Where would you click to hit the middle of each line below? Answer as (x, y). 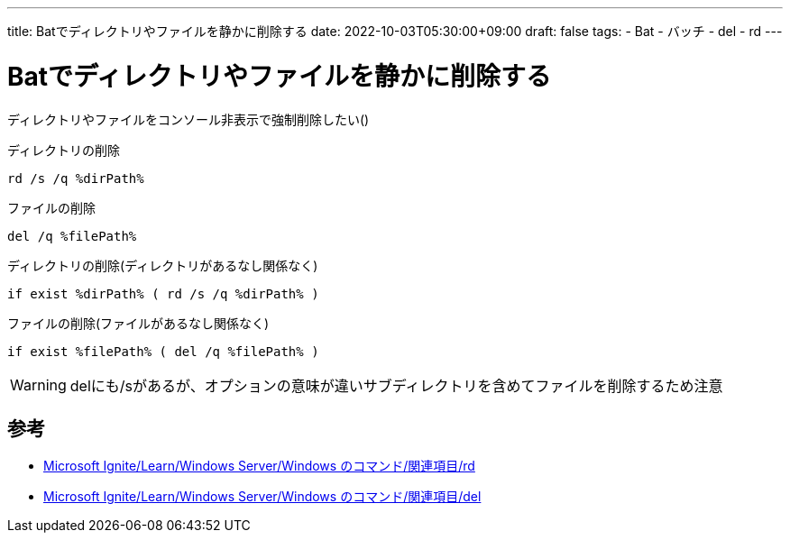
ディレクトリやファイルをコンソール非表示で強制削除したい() (188, 119)
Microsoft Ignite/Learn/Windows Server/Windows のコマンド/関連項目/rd (259, 466)
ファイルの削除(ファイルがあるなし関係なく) (138, 323)
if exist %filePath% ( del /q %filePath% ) (163, 351)
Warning (38, 384)
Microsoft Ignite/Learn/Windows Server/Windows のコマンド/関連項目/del (262, 497)
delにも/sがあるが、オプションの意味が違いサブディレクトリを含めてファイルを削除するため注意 (396, 385)
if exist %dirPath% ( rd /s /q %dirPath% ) (163, 293)
